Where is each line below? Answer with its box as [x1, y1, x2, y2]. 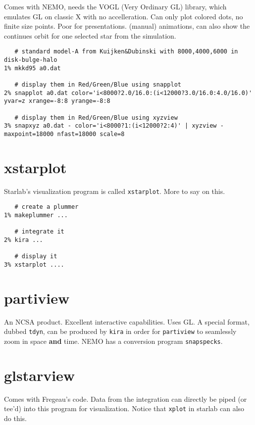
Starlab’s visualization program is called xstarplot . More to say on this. [4, 186, 225, 196]
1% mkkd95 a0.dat [4, 64, 61, 72]
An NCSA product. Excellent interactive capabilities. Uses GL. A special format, [4, 316, 250, 327]
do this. [4, 413, 27, 424]
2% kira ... [4, 236, 43, 243]
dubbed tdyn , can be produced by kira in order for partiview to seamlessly [4, 326, 237, 336]
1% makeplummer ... [4, 212, 68, 219]
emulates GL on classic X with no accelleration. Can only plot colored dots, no [4, 11, 243, 21]
